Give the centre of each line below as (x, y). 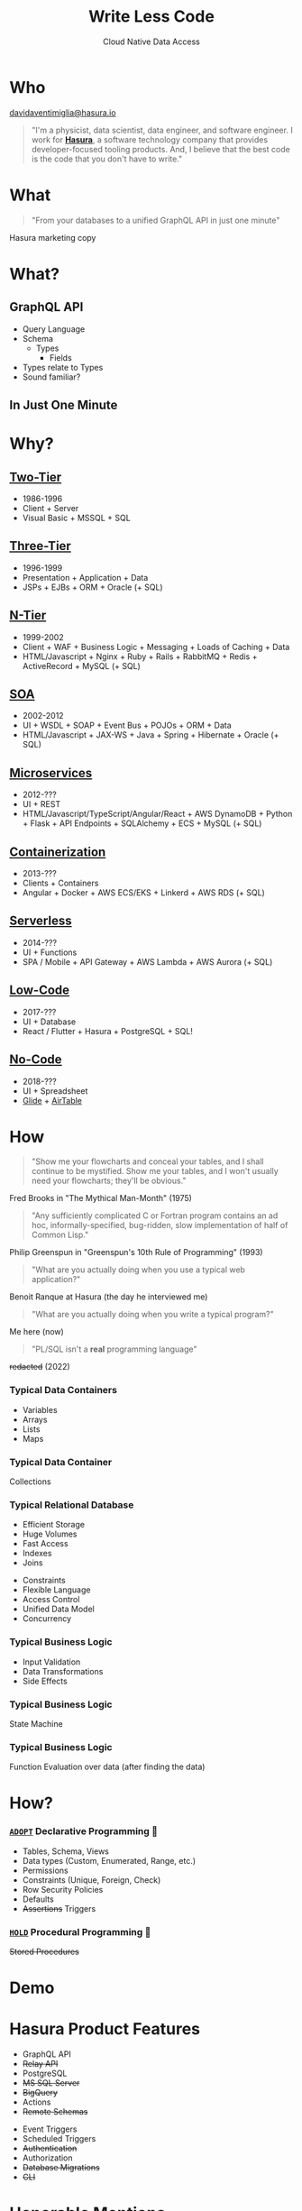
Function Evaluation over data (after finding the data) (107, 1767)
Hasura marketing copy (53, 237)
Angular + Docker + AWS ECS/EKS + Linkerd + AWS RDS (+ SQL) (144, 893)
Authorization (48, 2158)
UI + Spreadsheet (55, 1091)
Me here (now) (37, 1332)
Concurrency (47, 1619)
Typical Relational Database (72, 1505)
